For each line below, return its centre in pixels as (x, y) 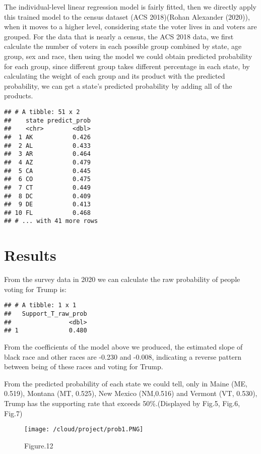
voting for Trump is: (35, 289)
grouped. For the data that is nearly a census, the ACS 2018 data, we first (119, 36)
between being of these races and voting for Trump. (84, 366)
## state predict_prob (47, 120)
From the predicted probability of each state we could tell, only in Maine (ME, (126, 383)
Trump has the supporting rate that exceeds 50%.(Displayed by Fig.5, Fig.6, (122, 403)
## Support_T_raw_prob (46, 314)
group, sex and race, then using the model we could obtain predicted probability (128, 56)
